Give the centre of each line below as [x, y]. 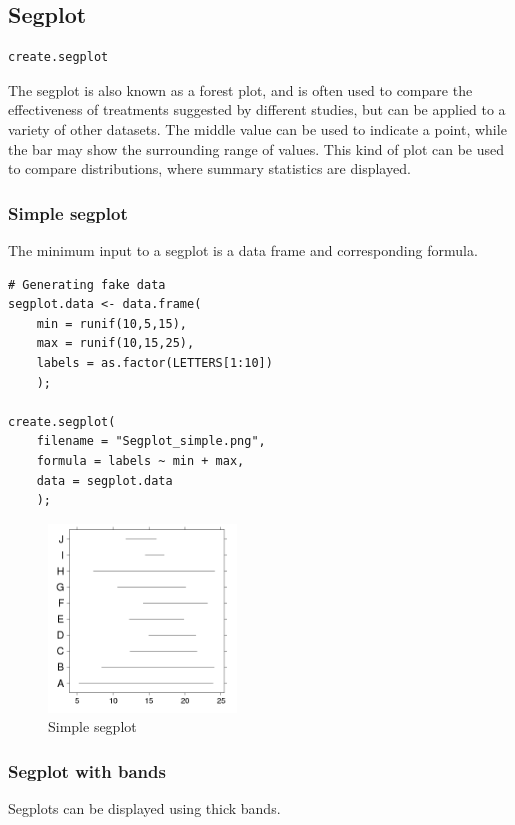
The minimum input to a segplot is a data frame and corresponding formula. [243, 249]
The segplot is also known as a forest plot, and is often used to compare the [240, 89]
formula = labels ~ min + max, [140, 460]
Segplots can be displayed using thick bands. [144, 808]
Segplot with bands [87, 770]
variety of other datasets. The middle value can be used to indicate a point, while [257, 128]
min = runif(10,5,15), [111, 323]
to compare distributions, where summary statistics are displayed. [209, 168]
